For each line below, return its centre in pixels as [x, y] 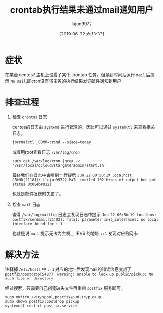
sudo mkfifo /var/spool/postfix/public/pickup [53, 297]
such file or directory [29, 278]
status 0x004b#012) [32, 184]
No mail [18, 81]
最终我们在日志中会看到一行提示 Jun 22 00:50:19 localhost [72, 175]
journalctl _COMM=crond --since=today [51, 142]
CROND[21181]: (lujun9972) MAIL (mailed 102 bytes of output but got [84, 180]
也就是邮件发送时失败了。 [38, 194]
